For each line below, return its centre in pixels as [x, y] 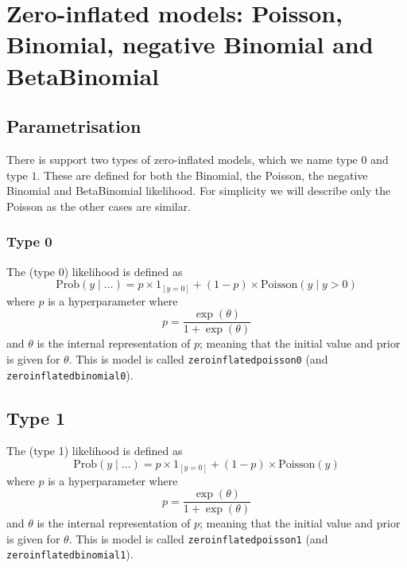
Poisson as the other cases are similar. [99, 206]
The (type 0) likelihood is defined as [95, 271]
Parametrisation [74, 126]
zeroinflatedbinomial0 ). [70, 374]
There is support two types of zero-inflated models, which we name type [182, 159]
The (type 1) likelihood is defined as [95, 451]
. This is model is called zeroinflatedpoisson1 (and [198, 538]
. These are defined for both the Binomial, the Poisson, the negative [202, 175]
